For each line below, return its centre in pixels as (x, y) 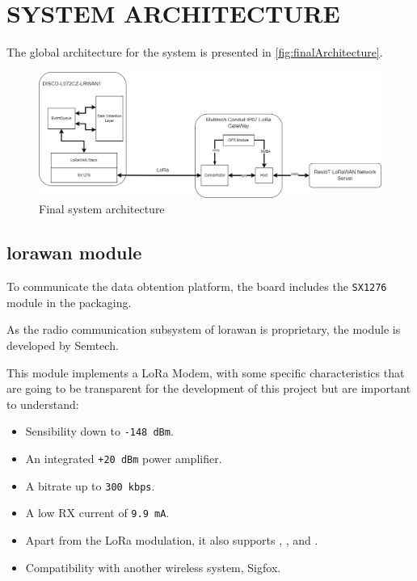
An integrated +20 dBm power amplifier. (124, 459)
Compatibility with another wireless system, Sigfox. (153, 567)
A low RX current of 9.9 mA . (97, 513)
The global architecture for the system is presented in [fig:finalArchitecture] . (195, 52)
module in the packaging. (69, 302)
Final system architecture (102, 209)
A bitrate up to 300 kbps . (90, 485)
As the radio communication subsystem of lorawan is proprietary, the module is (204, 329)
